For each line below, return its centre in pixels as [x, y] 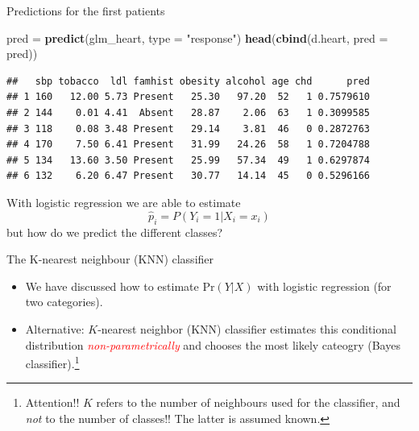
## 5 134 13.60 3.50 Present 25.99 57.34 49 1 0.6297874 [189, 160]
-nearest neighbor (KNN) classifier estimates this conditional [247, 328]
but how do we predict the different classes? [115, 232]
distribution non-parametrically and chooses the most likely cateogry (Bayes [213, 344]
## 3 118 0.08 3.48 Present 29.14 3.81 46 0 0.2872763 [189, 128]
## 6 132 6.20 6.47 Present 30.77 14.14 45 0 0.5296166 [189, 176]
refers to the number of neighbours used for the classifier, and [248, 402]
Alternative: [55, 328]
